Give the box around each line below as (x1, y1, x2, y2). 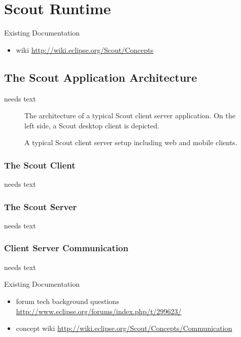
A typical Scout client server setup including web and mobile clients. (24, 137, 237, 148)
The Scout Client (4, 158, 76, 171)
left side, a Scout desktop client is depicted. (24, 120, 159, 130)
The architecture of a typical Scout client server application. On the (24, 110, 235, 121)
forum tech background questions (16, 295, 119, 306)
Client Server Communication (4, 242, 128, 254)
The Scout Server (4, 200, 77, 213)
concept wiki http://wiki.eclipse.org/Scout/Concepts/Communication (16, 323, 232, 333)
